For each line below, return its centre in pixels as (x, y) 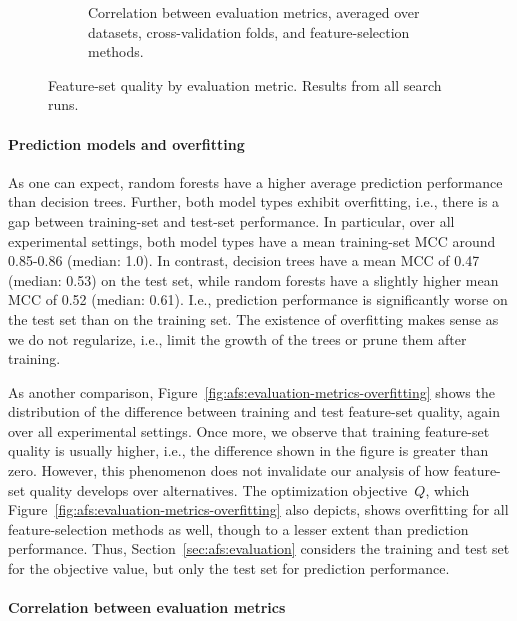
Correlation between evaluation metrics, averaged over (254, 12)
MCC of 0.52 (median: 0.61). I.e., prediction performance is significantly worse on (258, 299)
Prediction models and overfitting (126, 143)
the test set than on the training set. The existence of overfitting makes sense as (253, 318)
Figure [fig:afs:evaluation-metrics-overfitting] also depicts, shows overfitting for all (258, 509)
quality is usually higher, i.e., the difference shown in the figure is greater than (248, 450)
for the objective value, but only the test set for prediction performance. (229, 568)
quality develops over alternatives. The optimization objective (218, 489)
